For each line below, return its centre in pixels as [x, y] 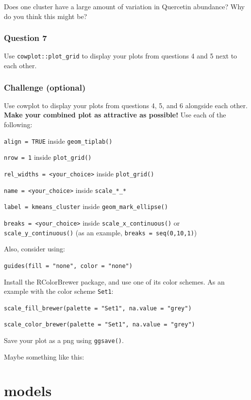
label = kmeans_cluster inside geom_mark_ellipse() [86, 206]
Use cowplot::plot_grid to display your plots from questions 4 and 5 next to [121, 56]
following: [18, 124]
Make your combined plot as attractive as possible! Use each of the [115, 115]
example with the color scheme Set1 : [59, 291]
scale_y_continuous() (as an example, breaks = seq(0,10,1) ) [100, 232]
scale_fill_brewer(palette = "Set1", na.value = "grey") [98, 308]
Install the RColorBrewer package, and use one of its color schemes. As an [114, 281]
